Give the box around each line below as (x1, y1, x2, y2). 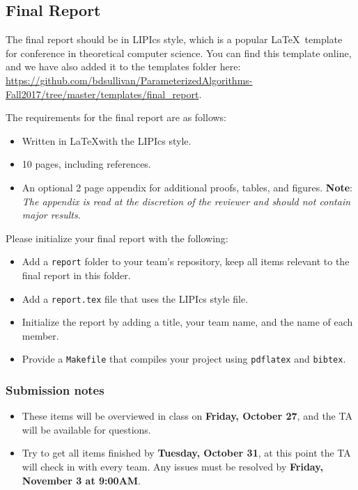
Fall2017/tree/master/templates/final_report (6, 86, 199, 101)
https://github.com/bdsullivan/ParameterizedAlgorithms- (6, 72, 253, 87)
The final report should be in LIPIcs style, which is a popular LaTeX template (6, 32, 343, 47)
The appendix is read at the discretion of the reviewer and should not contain (22, 193, 351, 208)
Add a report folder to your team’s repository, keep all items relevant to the (22, 254, 350, 269)
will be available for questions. (22, 422, 151, 436)
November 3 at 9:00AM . (22, 473, 141, 487)
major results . (22, 207, 81, 222)
